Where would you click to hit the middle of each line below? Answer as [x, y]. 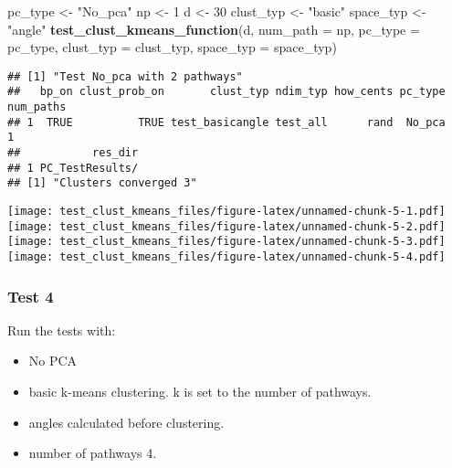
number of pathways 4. [93, 453]
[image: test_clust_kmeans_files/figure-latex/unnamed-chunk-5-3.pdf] [226, 242]
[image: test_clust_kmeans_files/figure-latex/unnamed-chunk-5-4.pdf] [226, 257]
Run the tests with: [62, 330]
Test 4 [31, 296]
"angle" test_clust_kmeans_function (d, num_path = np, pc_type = [214, 29]
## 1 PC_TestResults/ [73, 168]
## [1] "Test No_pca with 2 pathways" [125, 76]
